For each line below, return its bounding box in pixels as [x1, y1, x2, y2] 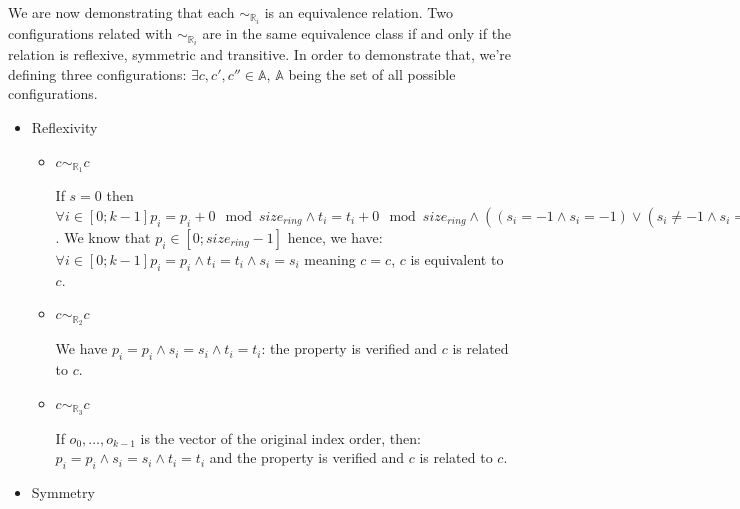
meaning [304, 249, 356, 270]
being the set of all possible [288, 63, 456, 84]
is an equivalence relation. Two [264, 2, 453, 22]
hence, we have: [287, 227, 383, 248]
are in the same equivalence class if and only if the [202, 23, 512, 44]
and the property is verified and [209, 447, 405, 468]
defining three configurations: [8, 63, 187, 84]
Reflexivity [31, 116, 98, 137]
